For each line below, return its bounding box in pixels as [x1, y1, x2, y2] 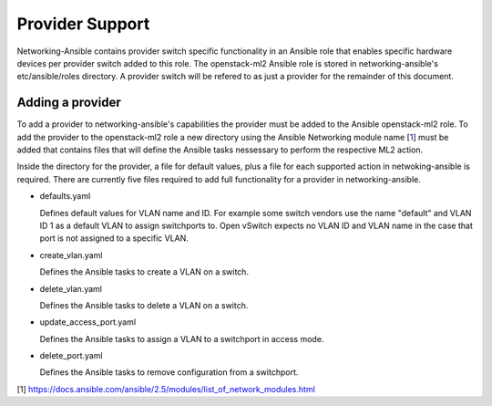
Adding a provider [16, 95, 122, 110]
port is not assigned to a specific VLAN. [39, 233, 189, 244]
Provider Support [16, 14, 150, 34]
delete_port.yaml [39, 350, 104, 361]
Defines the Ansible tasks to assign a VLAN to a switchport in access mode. [39, 333, 324, 344]
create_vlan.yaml [39, 249, 103, 260]
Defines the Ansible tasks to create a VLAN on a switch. [39, 266, 250, 277]
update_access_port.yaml [39, 317, 137, 328]
